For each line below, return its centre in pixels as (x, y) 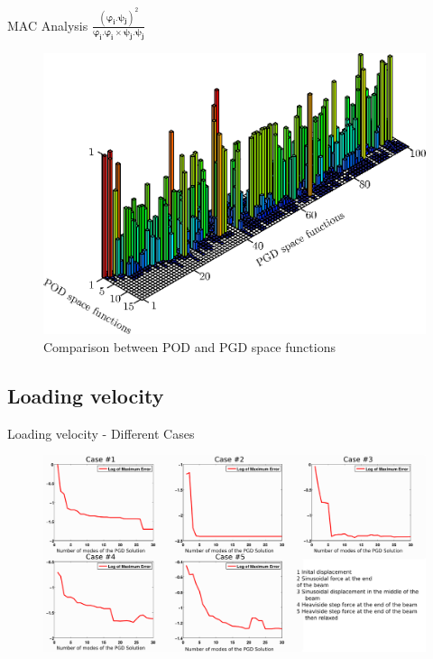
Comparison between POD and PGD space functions (189, 346)
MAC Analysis (48, 25)
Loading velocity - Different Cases (101, 433)
